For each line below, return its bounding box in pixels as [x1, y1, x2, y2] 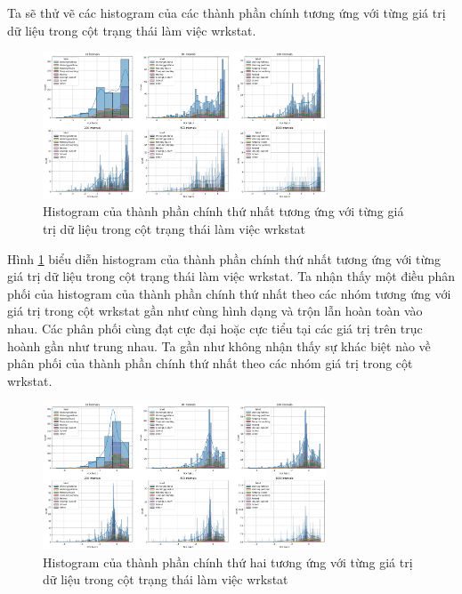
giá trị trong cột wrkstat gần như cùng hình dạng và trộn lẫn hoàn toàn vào [7, 301, 423, 320]
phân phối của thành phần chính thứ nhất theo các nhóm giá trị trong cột [7, 354, 413, 373]
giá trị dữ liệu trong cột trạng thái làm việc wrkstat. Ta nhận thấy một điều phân [7, 267, 456, 285]
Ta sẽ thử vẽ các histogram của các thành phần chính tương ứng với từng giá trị [7, 4, 446, 21]
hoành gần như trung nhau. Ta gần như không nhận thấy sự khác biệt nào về [7, 336, 431, 355]
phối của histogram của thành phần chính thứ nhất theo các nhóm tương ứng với [7, 284, 451, 302]
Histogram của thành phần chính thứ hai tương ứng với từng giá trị [43, 552, 413, 571]
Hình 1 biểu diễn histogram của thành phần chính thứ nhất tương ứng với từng [7, 249, 442, 268]
